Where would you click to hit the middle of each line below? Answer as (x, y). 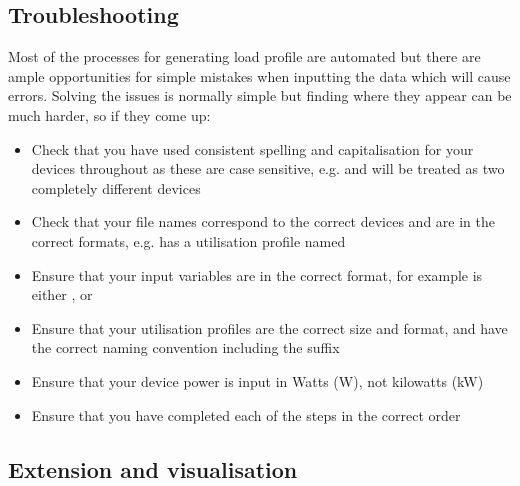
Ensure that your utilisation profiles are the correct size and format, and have (269, 327)
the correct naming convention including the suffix (185, 347)
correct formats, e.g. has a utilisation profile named (188, 240)
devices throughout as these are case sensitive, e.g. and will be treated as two (268, 168)
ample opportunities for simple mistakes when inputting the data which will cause (259, 75)
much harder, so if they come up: (109, 114)
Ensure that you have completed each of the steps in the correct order (246, 414)
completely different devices (116, 187)
